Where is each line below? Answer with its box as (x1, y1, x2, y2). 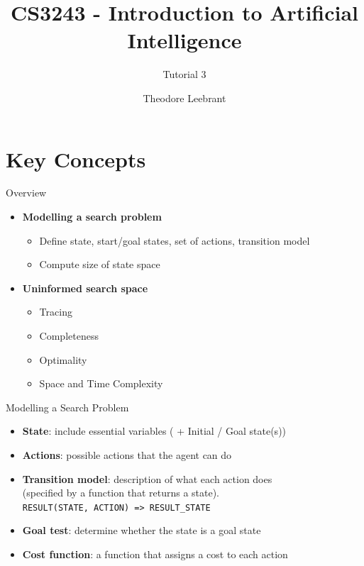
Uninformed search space (22, 280, 148, 295)
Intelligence (127, 26, 242, 55)
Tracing (39, 304, 72, 319)
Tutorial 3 (162, 67, 206, 82)
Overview (6, 185, 47, 200)
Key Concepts (6, 144, 146, 173)
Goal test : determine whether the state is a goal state (22, 523, 261, 538)
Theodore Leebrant (143, 90, 226, 105)
